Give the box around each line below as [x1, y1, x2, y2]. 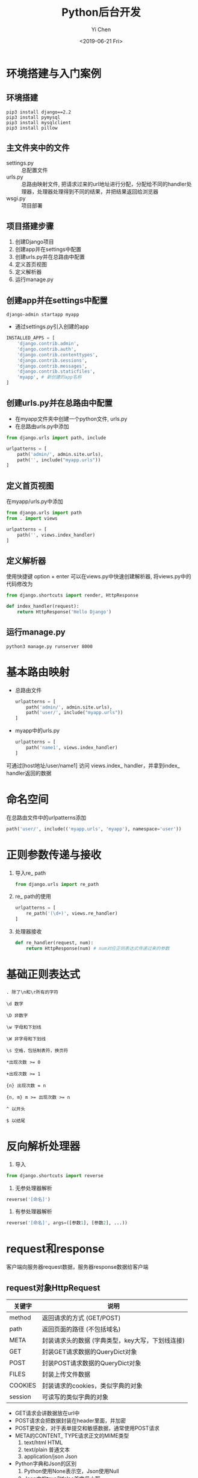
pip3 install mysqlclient [6, 119, 71, 125]
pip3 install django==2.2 [6, 109, 71, 115]
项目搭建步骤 [6, 221, 54, 231]
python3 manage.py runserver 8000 [6, 643, 93, 649]
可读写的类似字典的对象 [42, 1393, 109, 1401]
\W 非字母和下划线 [6, 1035, 46, 1042]
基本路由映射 [6, 665, 70, 679]
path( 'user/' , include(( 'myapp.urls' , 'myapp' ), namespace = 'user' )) [6, 826, 182, 832]
